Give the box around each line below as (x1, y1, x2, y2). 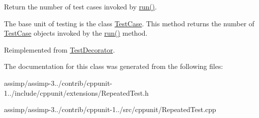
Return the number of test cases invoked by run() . (4, 1, 157, 11)
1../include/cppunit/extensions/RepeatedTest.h (4, 87, 149, 98)
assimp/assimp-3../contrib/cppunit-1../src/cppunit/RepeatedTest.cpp (4, 104, 216, 115)
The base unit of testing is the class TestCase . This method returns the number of (4, 18, 255, 28)
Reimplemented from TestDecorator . (4, 44, 115, 55)
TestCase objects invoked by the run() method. (4, 28, 148, 38)
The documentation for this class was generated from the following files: (4, 61, 223, 71)
